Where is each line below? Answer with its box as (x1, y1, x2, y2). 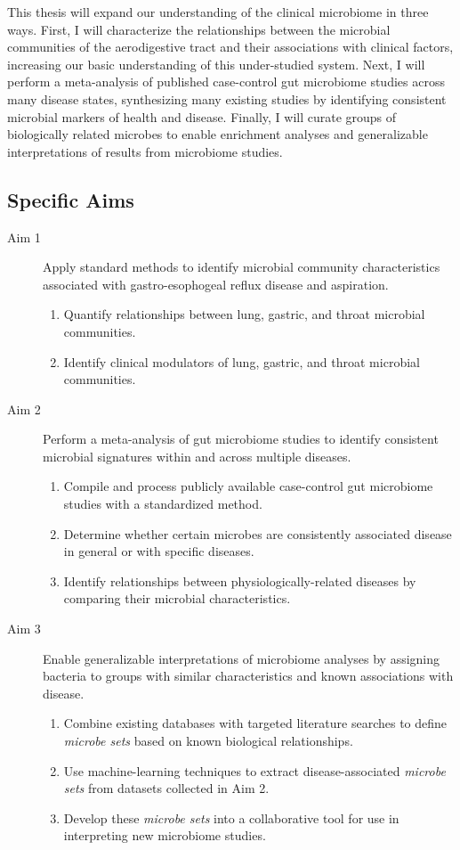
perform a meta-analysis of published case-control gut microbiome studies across (7, 72, 445, 91)
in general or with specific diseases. (63, 542, 254, 560)
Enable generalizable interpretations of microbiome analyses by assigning (43, 649, 440, 667)
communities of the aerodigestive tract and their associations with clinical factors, (7, 37, 454, 56)
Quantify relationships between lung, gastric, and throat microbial (63, 305, 425, 323)
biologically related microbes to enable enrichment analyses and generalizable (7, 125, 428, 143)
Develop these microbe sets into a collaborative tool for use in (63, 808, 399, 827)
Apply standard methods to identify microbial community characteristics (43, 257, 440, 276)
